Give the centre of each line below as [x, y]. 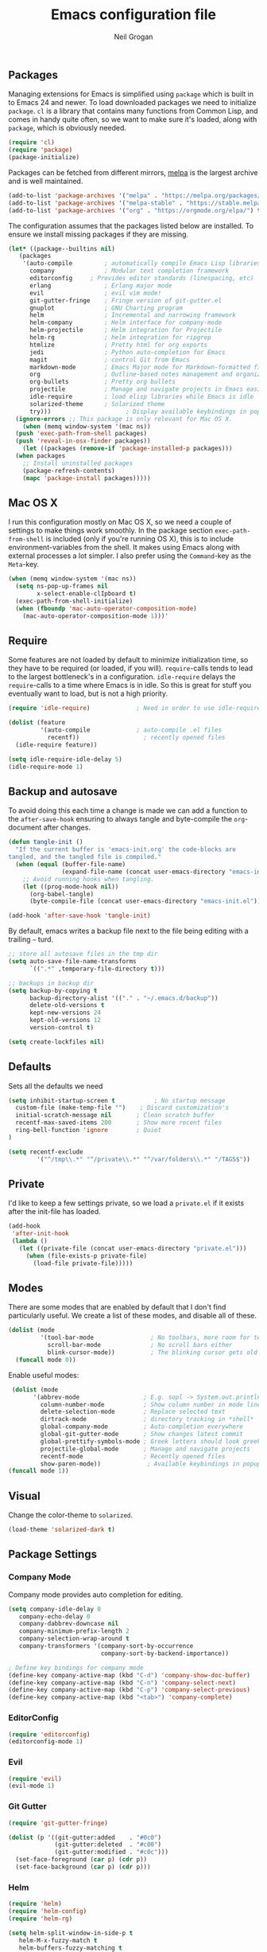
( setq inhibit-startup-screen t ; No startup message [117, 1100]
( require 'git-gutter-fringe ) [58, 1823]
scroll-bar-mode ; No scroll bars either [140, 1345]
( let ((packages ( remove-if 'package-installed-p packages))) [128, 449]
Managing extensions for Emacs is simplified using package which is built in [131, 94]
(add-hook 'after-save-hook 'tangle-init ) [79, 916]
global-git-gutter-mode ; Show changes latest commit [142, 1435]
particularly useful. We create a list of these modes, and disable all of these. [132, 1316]
